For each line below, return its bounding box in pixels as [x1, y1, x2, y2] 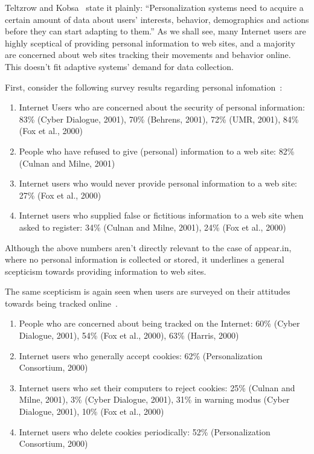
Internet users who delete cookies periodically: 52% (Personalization [19, 425, 271, 438]
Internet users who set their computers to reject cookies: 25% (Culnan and [19, 381, 295, 394]
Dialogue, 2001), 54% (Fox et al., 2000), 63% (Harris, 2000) [19, 329, 239, 342]
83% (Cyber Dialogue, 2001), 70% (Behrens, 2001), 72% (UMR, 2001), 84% [19, 112, 299, 125]
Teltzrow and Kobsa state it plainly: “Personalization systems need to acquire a [5, 1, 304, 13]
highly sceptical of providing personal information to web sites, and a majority [5, 36, 295, 49]
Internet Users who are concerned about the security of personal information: [19, 101, 305, 113]
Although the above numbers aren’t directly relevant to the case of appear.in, [5, 241, 292, 254]
